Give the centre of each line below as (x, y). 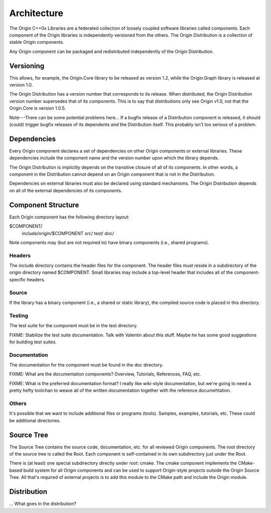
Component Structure (44, 205)
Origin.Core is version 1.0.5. (38, 108)
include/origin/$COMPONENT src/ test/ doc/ (68, 233)
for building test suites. (33, 342)
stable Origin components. (37, 42)
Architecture (36, 13)
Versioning (27, 66)
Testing (19, 316)
